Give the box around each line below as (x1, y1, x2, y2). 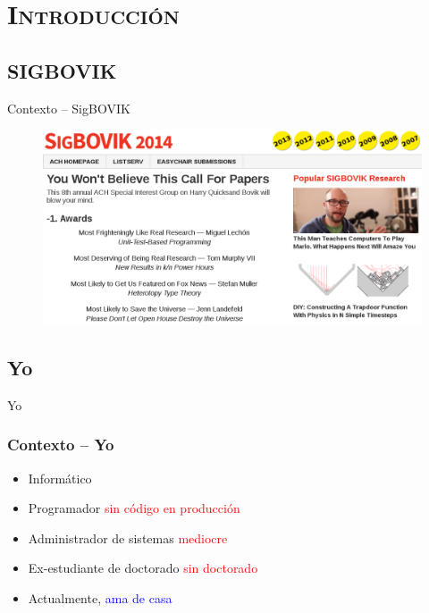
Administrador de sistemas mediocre (28, 528, 228, 547)
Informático (28, 468, 92, 487)
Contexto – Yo (7, 433, 114, 456)
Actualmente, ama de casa (28, 588, 172, 607)
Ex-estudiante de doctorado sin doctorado (28, 558, 258, 577)
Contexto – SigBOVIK (7, 98, 130, 117)
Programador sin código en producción (28, 499, 240, 517)
